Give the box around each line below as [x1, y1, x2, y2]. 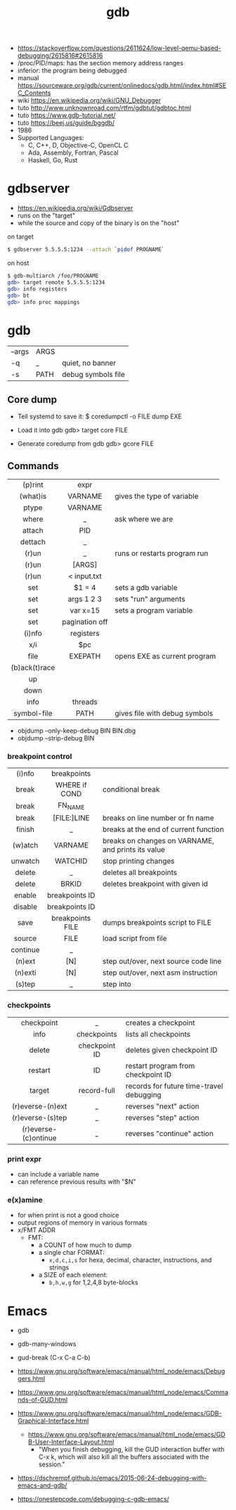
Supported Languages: [17, 134, 84, 142]
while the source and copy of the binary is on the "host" [17, 219, 180, 227]
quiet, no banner [62, 358, 117, 368]
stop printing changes [103, 856, 175, 866]
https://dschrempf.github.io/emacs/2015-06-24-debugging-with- [17, 1474, 207, 1483]
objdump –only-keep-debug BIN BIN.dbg [17, 726, 136, 735]
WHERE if [55, 780, 87, 790]
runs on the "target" [17, 212, 76, 220]
